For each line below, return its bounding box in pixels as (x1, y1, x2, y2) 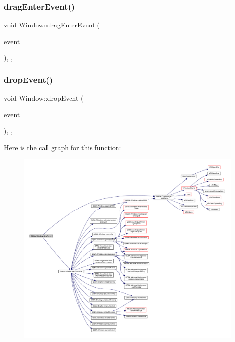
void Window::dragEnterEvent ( (4, 20, 100, 30)
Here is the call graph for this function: (4, 142, 121, 152)
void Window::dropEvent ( (4, 93, 84, 103)
